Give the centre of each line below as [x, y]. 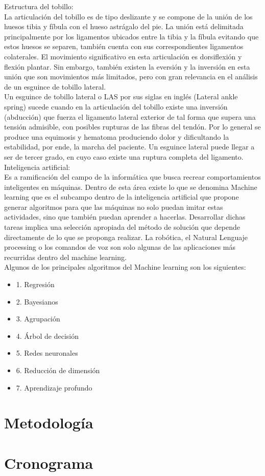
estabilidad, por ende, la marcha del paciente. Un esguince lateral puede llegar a [129, 147]
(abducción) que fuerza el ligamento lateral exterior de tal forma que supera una [130, 116]
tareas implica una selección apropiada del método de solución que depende [122, 227]
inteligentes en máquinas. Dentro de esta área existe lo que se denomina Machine [131, 187]
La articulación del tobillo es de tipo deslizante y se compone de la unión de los [128, 16]
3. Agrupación [38, 319]
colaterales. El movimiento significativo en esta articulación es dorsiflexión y [123, 56]
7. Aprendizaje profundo [54, 387]
